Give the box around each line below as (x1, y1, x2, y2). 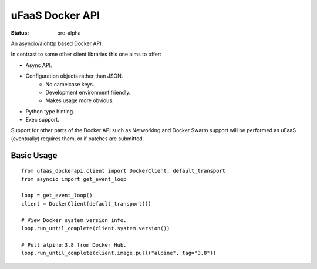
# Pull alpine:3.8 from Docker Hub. (21, 241, 127, 248)
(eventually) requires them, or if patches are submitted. (11, 135, 144, 142)
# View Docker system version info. (21, 217, 127, 223)
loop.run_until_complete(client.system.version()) (21, 225, 170, 231)
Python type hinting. (25, 107, 75, 115)
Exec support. (25, 116, 60, 123)
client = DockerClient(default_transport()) (21, 200, 152, 207)
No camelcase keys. (45, 80, 95, 88)
